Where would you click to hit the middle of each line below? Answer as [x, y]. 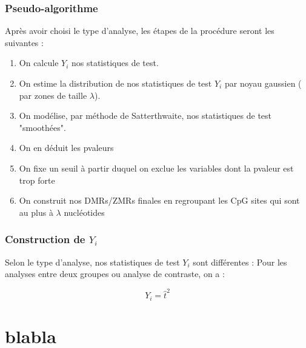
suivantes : [24, 42]
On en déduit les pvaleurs [66, 148]
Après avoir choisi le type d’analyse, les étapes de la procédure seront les [140, 31]
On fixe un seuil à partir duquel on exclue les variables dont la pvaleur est [156, 168]
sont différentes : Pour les [240, 262]
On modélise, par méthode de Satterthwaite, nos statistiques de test [145, 115]
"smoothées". [42, 127]
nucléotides [84, 212]
